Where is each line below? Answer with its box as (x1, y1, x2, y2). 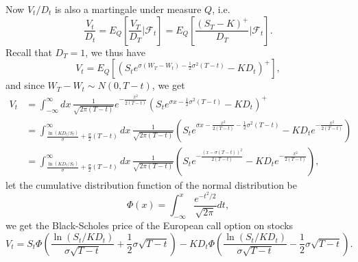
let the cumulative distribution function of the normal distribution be (5, 177, 298, 192)
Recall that (5, 44, 52, 59)
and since (5, 78, 45, 92)
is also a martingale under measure (54, 2, 202, 16)
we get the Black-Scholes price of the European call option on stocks (5, 218, 294, 233)
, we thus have (85, 44, 145, 59)
